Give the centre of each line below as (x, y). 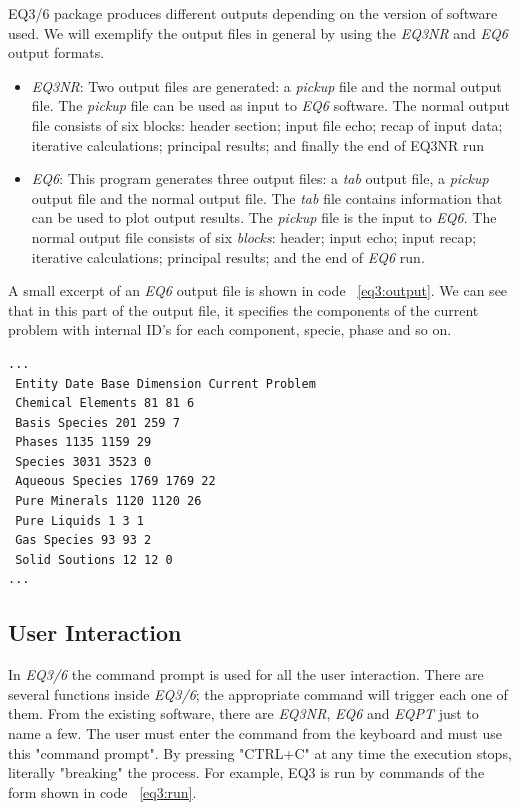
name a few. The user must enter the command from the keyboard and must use (255, 733)
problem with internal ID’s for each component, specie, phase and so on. (230, 329)
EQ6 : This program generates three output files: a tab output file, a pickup (260, 178)
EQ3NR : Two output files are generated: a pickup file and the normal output (266, 85)
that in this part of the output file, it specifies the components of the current (243, 309)
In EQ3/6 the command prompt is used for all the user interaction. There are (246, 674)
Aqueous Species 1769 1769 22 (115, 481)
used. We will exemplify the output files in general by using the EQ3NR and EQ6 (258, 32)
